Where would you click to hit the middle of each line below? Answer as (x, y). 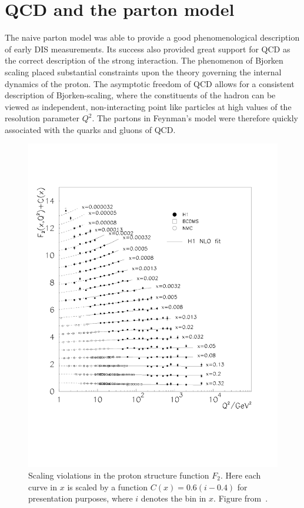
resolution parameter (42, 118)
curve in (43, 487)
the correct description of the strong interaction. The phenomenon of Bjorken (144, 60)
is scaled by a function (108, 487)
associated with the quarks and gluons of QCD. (90, 129)
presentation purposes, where (81, 498)
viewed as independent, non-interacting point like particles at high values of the (148, 106)
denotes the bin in (173, 498)
